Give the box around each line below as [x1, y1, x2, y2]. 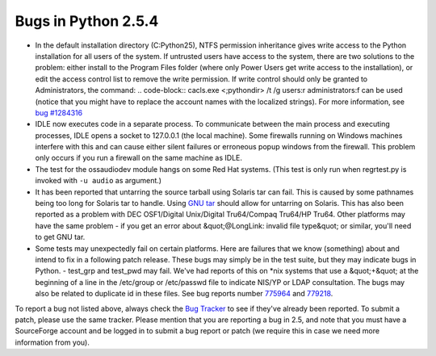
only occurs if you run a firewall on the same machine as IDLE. [35, 153, 242, 163]
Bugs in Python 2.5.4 [15, 12, 159, 30]
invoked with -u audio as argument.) [35, 176, 161, 186]
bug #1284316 [35, 107, 83, 117]
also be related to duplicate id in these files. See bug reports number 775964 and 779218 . [35, 289, 333, 299]
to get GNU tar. [35, 232, 86, 242]
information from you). [15, 337, 90, 347]
